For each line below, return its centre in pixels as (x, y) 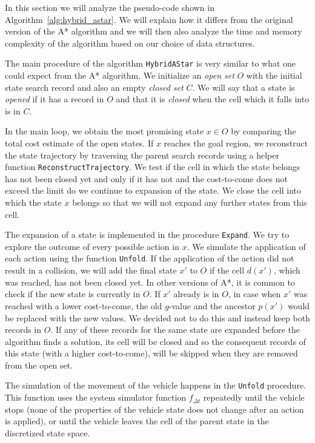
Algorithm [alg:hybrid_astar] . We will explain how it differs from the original (149, 19)
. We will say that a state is (244, 87)
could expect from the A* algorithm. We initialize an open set (120, 75)
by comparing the (264, 131)
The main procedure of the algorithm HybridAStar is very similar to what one (151, 63)
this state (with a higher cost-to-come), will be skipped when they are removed (151, 353)
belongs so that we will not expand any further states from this (190, 202)
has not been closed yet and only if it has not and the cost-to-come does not (147, 178)
